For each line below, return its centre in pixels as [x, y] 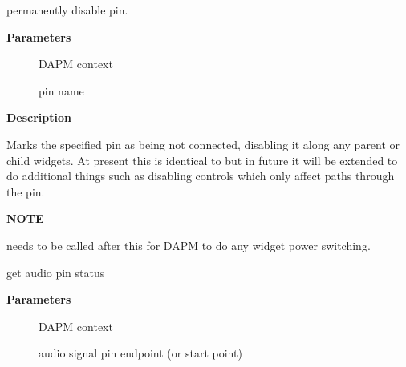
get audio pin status [56, 272]
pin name [61, 90]
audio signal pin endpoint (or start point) [140, 353]
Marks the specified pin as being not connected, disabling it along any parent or [203, 144]
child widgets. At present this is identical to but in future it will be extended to [202, 160]
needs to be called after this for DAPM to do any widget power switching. [189, 245]
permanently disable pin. [67, 10]
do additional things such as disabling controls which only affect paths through [201, 176]
